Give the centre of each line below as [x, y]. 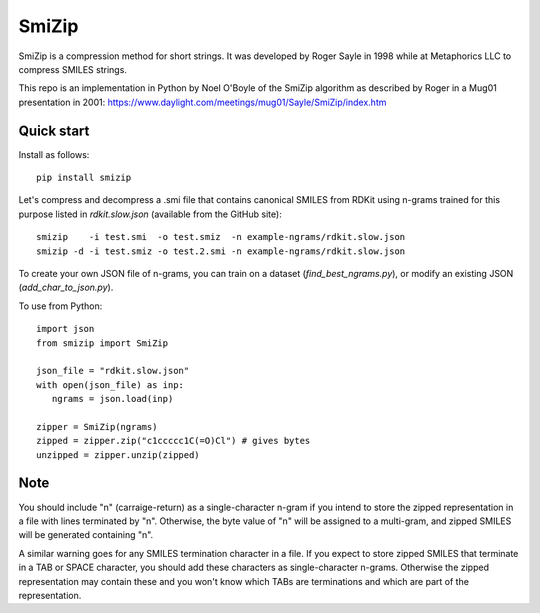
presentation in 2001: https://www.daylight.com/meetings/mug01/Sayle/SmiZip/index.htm [202, 102]
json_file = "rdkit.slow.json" [113, 371]
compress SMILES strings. [72, 69]
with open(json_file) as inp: [110, 384]
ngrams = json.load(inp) [112, 399]
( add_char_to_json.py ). [66, 287]
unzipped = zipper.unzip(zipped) [118, 454]
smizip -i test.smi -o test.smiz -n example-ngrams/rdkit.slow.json [221, 237]
